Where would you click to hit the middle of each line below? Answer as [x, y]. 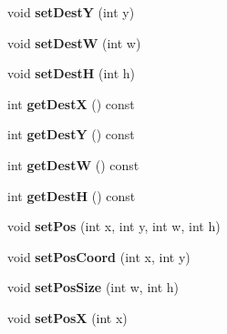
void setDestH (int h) [72, 73]
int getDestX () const [71, 103]
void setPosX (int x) [67, 317]
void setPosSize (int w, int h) [93, 287]
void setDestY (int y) [71, 12]
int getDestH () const [72, 195]
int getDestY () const [71, 134]
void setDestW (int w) [74, 42]
